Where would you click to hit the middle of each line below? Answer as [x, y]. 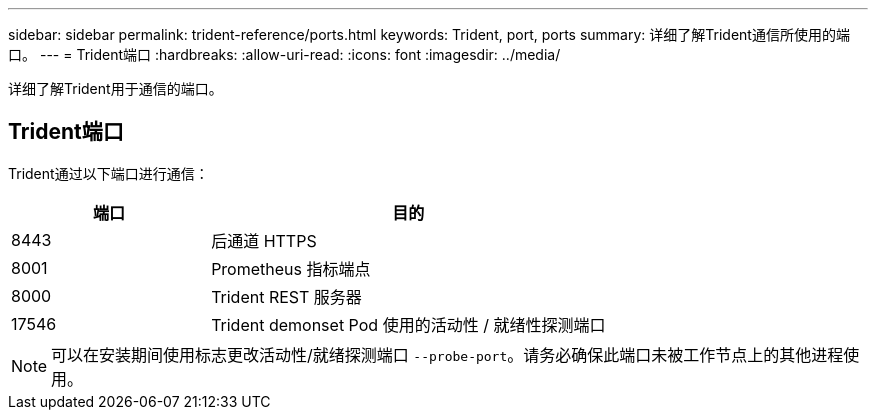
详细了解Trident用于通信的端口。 [115, 88]
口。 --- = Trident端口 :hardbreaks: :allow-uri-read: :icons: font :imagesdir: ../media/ [284, 54]
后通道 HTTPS [264, 240]
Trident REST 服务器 [286, 296]
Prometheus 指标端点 [291, 268]
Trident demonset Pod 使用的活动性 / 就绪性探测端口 [408, 324]
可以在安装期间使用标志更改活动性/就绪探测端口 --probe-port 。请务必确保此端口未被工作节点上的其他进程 [447, 354]
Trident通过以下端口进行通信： [108, 173]
